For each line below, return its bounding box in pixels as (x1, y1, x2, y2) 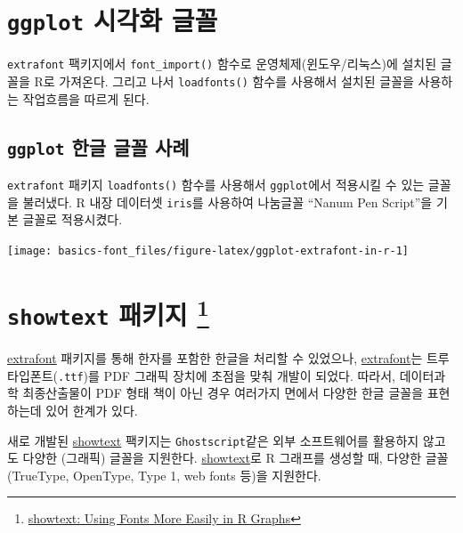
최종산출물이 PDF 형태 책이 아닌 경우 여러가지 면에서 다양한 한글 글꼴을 (22, 384, 424, 402)
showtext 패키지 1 (7, 292, 209, 333)
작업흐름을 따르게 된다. (22, 89, 150, 108)
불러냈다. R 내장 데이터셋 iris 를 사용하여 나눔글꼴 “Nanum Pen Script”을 (22, 192, 433, 211)
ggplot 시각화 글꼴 (7, 2, 218, 38)
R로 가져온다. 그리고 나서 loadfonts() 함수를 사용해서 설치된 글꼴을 (34, 71, 414, 90)
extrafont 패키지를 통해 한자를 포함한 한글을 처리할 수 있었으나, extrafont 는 (7, 349, 423, 367)
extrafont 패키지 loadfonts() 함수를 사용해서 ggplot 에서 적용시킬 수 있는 (7, 174, 425, 193)
